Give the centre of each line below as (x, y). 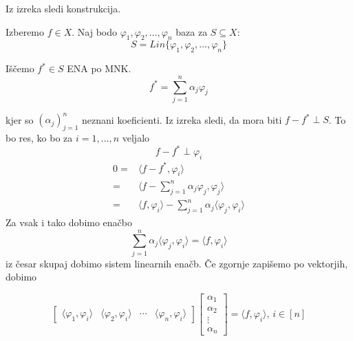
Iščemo (20, 68)
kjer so (20, 119)
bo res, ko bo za (39, 138)
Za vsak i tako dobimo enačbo (69, 222)
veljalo (136, 138)
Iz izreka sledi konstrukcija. (63, 8)
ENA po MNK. (99, 68)
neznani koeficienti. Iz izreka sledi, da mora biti (182, 119)
